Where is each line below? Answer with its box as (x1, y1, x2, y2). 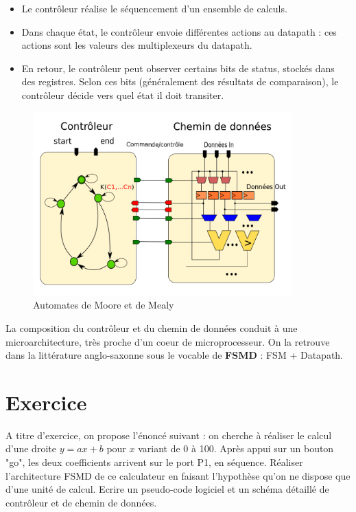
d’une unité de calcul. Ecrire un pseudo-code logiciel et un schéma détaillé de (5, 482, 329, 496)
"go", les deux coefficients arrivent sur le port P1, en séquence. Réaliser (5, 455, 303, 469)
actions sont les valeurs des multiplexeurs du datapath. (21, 38, 252, 52)
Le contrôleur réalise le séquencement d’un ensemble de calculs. (21, 1, 287, 15)
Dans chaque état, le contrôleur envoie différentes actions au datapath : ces (21, 24, 337, 38)
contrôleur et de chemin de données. (5, 495, 157, 509)
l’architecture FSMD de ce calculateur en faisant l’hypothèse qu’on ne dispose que (5, 468, 351, 482)
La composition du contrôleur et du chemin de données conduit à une (5, 320, 298, 335)
